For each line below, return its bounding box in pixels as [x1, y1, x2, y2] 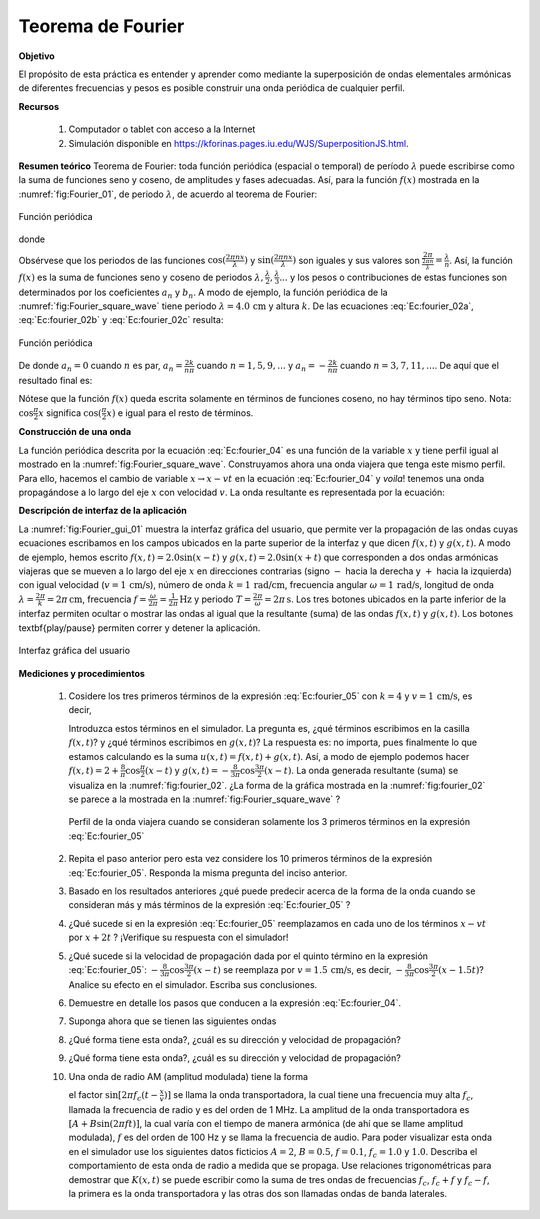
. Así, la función [448, 254, 514, 266]
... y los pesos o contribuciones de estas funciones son [278, 271, 508, 283]
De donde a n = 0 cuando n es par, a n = [18, 360, 184, 374]
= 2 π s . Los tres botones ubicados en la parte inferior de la [263, 593, 507, 605]
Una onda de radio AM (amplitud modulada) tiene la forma [68, 1070, 309, 1082]
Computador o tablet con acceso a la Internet [68, 123, 256, 135]
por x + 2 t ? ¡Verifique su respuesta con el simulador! [68, 931, 289, 944]
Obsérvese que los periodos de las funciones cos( [18, 254, 227, 266]
